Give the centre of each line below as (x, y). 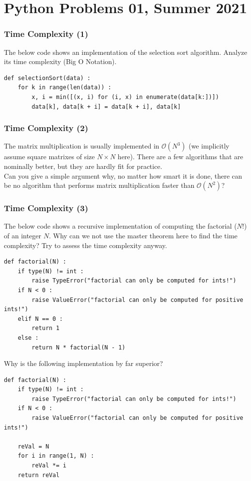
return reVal (39, 475)
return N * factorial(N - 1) (78, 347)
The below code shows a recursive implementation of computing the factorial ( (120, 226)
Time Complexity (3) (46, 208)
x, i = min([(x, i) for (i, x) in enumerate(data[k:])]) (125, 97)
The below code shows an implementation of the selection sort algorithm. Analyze (126, 52)
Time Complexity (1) (46, 34)
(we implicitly (209, 146)
